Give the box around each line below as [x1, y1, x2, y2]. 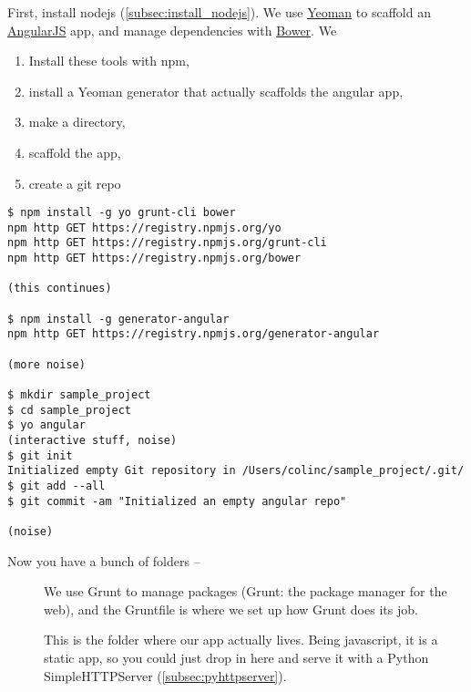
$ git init [7, 449, 73, 462]
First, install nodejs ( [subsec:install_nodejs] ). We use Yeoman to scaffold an [7, 3, 431, 21]
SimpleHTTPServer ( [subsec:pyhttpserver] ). [44, 666, 287, 685]
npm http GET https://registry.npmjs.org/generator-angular [7, 327, 380, 341]
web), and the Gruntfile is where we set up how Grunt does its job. [44, 599, 418, 618]
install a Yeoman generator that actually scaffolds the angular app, [28, 81, 404, 100]
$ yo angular [7, 418, 86, 432]
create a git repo [28, 173, 121, 192]
